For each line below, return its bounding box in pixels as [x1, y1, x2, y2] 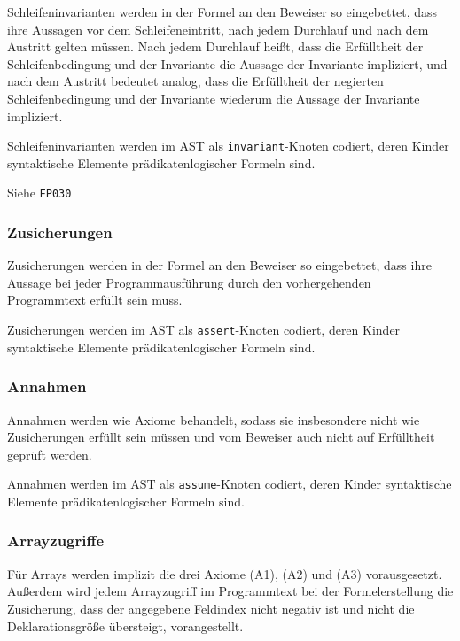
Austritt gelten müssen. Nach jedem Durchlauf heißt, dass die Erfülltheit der [7, 37, 424, 56]
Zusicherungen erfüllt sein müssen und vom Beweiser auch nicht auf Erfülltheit [7, 428, 435, 446]
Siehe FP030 [7, 183, 72, 202]
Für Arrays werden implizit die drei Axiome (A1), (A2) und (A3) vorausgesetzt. [7, 564, 442, 583]
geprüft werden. [7, 444, 92, 463]
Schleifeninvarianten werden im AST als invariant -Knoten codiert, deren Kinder [7, 136, 449, 155]
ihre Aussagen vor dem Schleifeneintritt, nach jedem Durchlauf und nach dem [7, 19, 429, 38]
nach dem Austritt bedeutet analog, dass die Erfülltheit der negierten [7, 72, 384, 90]
